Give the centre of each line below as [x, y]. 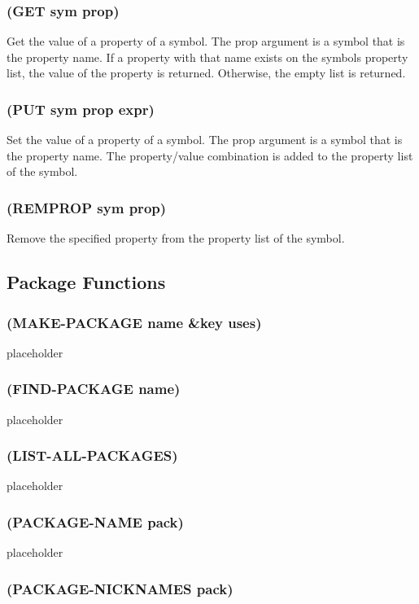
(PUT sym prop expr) [81, 109]
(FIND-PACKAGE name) [94, 389]
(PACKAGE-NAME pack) [95, 521]
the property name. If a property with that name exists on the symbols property [207, 57]
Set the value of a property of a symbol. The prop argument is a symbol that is [205, 140]
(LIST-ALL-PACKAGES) [92, 455]
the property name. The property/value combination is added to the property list [210, 155]
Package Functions [86, 282]
